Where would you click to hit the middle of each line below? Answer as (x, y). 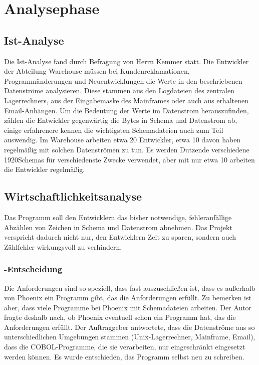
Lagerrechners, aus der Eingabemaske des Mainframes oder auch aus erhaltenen (126, 100)
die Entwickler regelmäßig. (45, 169)
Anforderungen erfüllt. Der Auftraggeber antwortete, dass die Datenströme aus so (129, 327)
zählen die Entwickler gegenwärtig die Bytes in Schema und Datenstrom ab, (121, 120)
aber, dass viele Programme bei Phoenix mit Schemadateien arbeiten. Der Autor (128, 307)
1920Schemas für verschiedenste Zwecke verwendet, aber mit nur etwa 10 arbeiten (129, 159)
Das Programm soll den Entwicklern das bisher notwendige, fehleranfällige (118, 217)
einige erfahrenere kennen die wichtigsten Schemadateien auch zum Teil (114, 130)
